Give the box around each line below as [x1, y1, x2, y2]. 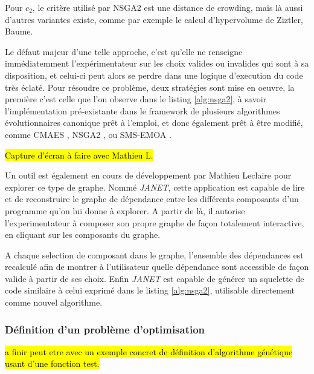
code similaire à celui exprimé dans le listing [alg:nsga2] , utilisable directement [5, 284, 295, 297]
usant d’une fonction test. [5, 357, 100, 370]
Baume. [5, 25, 33, 38]
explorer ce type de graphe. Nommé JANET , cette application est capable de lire [5, 180, 305, 193]
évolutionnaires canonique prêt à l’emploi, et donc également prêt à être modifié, [5, 116, 303, 129]
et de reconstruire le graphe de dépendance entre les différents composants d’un [5, 192, 299, 205]
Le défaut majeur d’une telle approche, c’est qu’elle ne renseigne [5, 45, 243, 57]
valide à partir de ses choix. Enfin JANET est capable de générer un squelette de [5, 272, 304, 284]
